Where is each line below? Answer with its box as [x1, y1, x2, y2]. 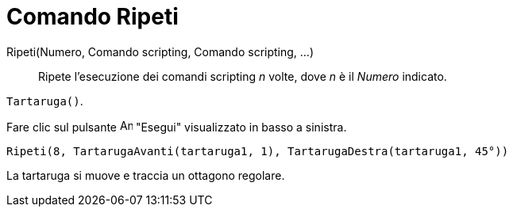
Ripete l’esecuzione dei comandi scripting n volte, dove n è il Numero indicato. [38, 69, 447, 83]
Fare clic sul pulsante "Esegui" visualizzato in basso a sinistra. [6, 120, 347, 134]
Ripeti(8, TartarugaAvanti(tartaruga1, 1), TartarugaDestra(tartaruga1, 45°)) [6, 144, 509, 158]
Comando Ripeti [6, 3, 179, 30]
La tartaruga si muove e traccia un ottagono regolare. [6, 168, 285, 182]
